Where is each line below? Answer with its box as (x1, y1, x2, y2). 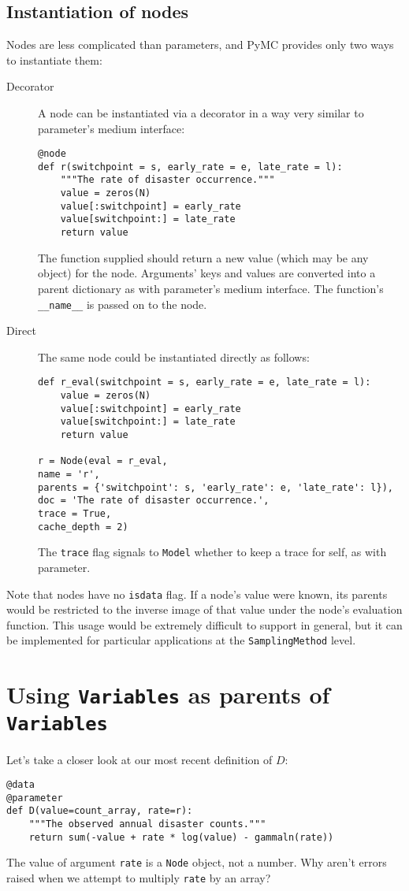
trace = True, (38, 507, 112, 519)
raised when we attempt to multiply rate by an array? (6, 870, 271, 886)
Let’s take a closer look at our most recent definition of (6, 751, 273, 767)
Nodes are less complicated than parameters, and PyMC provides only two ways (6, 36, 394, 53)
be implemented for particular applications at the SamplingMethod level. (6, 632, 356, 648)
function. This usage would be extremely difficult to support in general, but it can (6, 616, 403, 633)
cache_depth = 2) (38, 521, 128, 533)
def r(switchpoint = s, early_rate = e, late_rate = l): (38, 161, 343, 173)
